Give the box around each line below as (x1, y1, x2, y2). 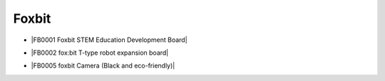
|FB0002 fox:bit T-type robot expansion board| (31, 48, 169, 57)
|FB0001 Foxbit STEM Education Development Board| (31, 36, 188, 44)
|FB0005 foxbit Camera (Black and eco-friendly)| (31, 61, 175, 70)
